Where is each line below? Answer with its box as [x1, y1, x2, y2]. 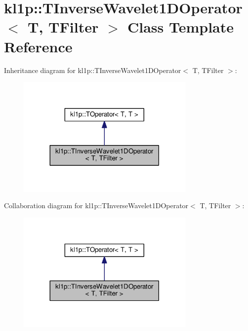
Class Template [127, 17, 234, 37]
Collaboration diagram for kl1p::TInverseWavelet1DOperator [4, 200, 189, 211]
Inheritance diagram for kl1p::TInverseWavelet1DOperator [4, 65, 181, 75]
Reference [4, 36, 73, 56]
